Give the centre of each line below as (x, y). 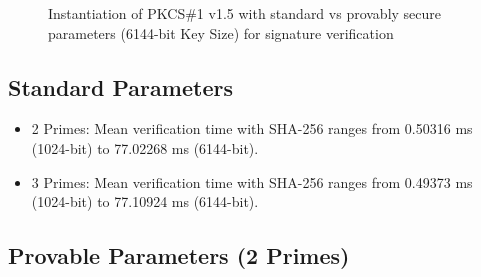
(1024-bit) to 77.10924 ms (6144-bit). (145, 201)
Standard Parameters (120, 86)
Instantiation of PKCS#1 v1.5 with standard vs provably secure (245, 13)
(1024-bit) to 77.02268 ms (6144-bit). (145, 147)
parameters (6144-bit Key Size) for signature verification (221, 32)
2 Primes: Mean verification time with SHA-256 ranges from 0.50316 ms (252, 128)
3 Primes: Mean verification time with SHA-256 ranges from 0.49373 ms (252, 181)
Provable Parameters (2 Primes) (179, 255)
